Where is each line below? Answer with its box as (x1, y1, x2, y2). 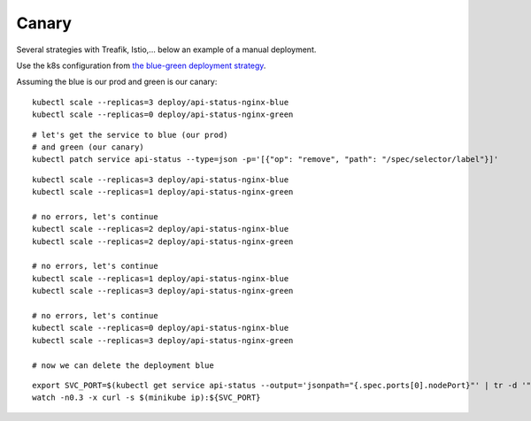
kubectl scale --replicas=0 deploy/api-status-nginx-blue (32, 323, 289, 333)
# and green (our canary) (32, 142, 145, 152)
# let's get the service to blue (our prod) (32, 129, 229, 140)
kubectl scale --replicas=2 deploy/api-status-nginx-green (32, 236, 294, 247)
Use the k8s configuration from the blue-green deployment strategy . (16, 60, 266, 71)
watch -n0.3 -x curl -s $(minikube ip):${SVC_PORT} (32, 393, 261, 402)
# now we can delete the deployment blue (32, 360, 214, 371)
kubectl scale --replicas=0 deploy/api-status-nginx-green (32, 110, 294, 119)
